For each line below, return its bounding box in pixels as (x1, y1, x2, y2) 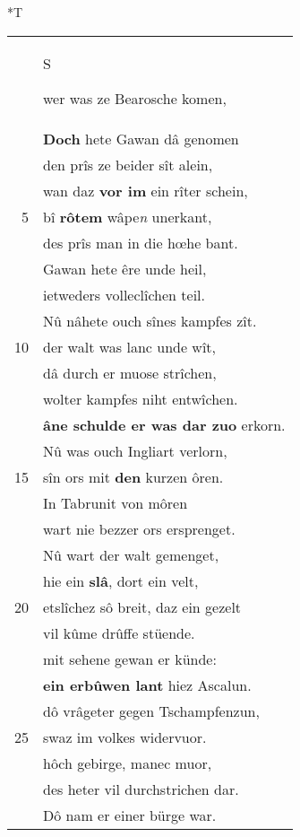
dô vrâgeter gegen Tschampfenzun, (43, 700, 260, 721)
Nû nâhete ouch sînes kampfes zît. (43, 310, 257, 331)
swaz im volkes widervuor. (43, 726, 207, 747)
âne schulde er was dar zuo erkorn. (43, 414, 286, 435)
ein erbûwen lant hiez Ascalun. (43, 674, 252, 695)
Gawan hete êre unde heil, (43, 257, 207, 279)
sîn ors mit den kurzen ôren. (43, 466, 224, 487)
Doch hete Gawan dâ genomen (43, 127, 239, 149)
